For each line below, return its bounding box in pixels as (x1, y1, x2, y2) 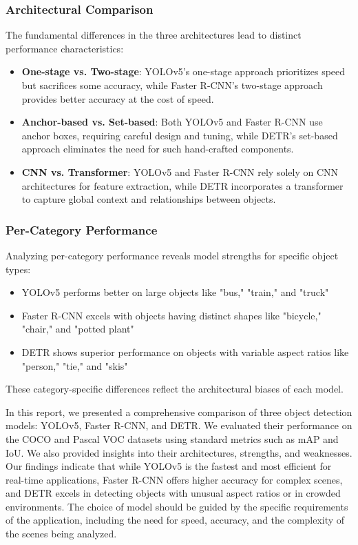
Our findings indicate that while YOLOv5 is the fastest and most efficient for (6, 459, 332, 473)
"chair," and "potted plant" (21, 321, 134, 336)
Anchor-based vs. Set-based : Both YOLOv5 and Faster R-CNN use (21, 115, 323, 129)
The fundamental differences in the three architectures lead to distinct (6, 28, 302, 42)
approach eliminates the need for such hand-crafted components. (21, 141, 294, 156)
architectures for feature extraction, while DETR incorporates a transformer (21, 178, 344, 192)
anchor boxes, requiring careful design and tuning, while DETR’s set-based (21, 128, 338, 142)
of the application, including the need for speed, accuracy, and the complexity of (6, 513, 345, 527)
